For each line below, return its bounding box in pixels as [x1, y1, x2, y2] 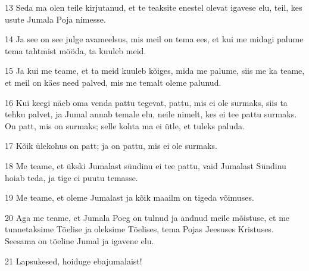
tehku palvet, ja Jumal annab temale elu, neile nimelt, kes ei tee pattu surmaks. [5, 108, 297, 120]
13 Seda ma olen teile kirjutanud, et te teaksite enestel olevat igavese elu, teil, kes [5, 1, 302, 13]
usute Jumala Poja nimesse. [5, 13, 106, 25]
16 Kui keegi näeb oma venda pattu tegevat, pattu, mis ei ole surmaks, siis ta [5, 96, 288, 108]
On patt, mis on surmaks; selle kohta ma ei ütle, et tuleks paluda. [5, 119, 245, 132]
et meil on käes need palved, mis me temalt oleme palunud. [5, 76, 221, 88]
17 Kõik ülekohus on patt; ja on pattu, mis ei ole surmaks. [5, 139, 217, 152]
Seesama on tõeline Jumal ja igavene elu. [5, 234, 154, 247]
